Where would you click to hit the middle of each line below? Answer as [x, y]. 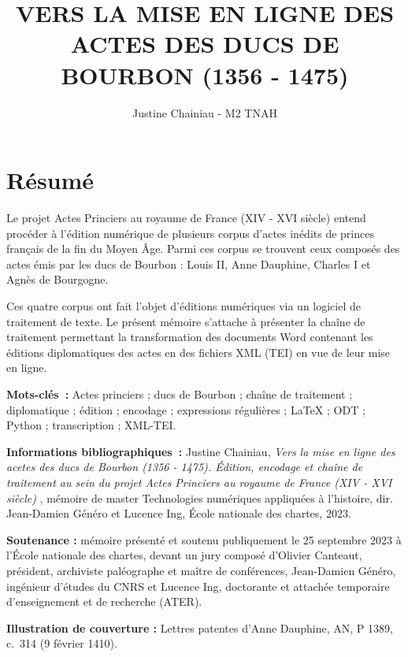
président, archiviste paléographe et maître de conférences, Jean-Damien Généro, [201, 570]
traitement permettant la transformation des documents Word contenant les [190, 337]
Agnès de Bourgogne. [57, 279]
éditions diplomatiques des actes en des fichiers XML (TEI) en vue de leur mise [198, 352]
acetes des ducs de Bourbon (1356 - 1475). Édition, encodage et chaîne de [185, 467]
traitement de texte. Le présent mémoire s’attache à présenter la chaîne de [186, 321]
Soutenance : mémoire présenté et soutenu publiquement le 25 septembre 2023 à [204, 539]
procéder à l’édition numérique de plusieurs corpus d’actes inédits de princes [190, 233]
